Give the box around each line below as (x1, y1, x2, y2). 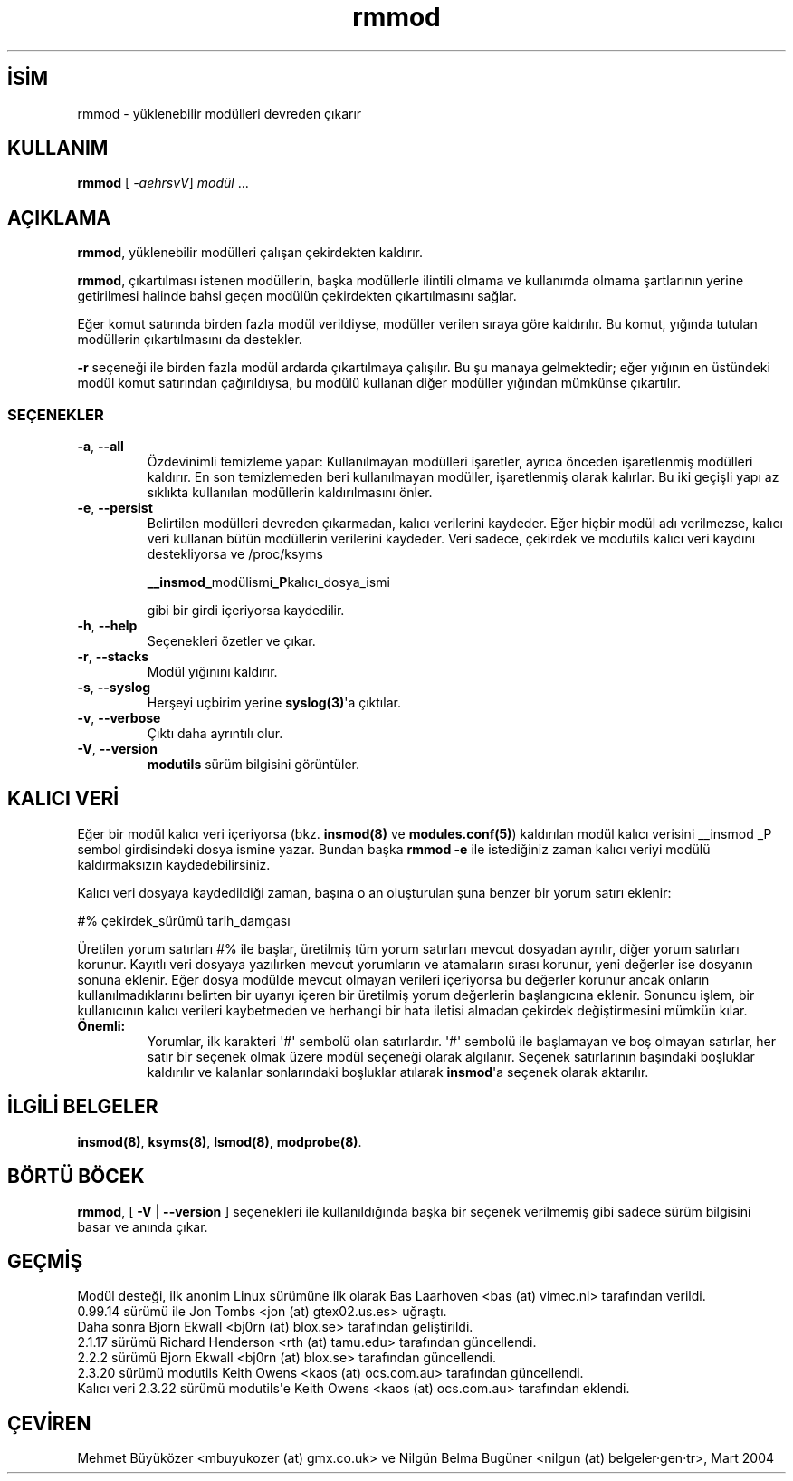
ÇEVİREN (7, 1411, 91, 1435)
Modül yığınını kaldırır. (147, 664, 278, 680)
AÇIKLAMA (7, 206, 111, 229)
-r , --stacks (77, 649, 149, 665)
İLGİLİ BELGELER (7, 1095, 158, 1119)
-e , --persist (77, 500, 153, 516)
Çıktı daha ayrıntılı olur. (147, 726, 283, 742)
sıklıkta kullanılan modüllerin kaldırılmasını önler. (147, 485, 433, 501)
